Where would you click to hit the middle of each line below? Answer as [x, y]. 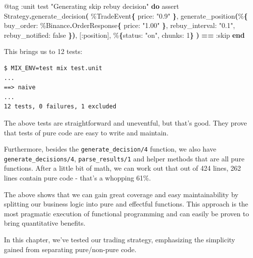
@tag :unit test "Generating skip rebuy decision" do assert [92, 6]
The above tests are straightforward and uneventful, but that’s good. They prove [126, 122]
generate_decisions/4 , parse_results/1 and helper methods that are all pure [124, 158]
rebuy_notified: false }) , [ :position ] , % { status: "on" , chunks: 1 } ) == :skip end [125, 35]
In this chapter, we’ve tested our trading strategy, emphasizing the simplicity [120, 239]
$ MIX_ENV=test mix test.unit [53, 68]
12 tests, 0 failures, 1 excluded [60, 107]
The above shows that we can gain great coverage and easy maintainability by [121, 194]
